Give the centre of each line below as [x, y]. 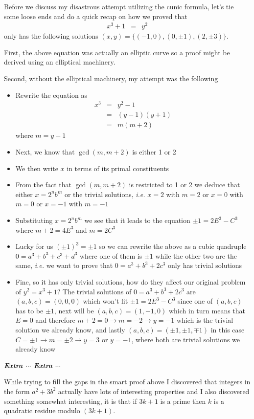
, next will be [74, 310]
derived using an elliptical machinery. [60, 62]
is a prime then [183, 401]
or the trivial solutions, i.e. [105, 194]
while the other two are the [196, 255]
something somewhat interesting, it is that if [70, 401]
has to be [29, 310]
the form [17, 391]
